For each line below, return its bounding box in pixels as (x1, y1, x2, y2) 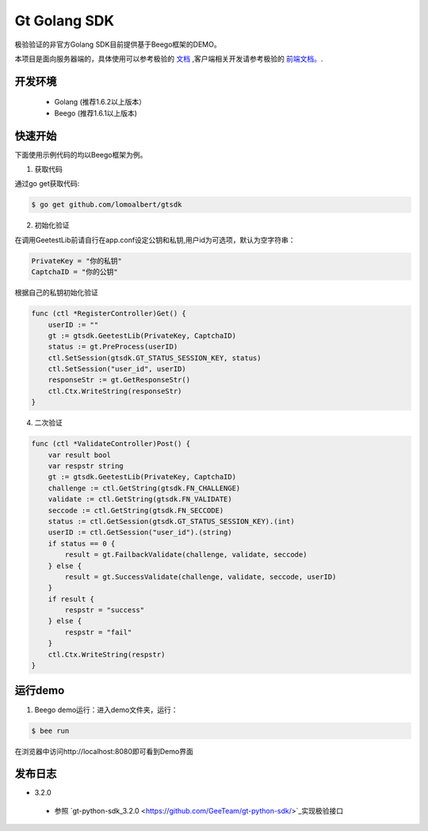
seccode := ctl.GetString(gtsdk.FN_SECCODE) (48, 505, 224, 515)
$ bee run (31, 726, 70, 735)
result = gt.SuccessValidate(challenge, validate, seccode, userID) (64, 572, 337, 581)
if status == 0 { (48, 539, 116, 548)
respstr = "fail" (64, 627, 132, 637)
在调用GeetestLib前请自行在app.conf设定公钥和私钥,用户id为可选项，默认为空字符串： (14, 234, 296, 245)
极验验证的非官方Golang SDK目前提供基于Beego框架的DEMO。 (14, 40, 221, 49)
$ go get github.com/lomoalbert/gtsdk (31, 200, 182, 209)
